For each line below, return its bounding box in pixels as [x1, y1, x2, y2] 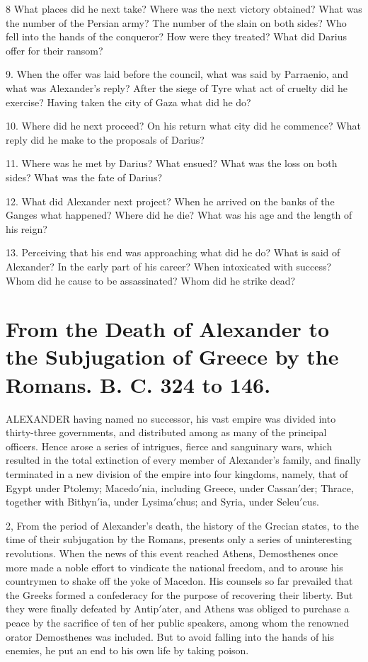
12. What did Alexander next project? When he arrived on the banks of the [6, 193, 335, 208]
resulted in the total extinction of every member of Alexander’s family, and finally [6, 452, 362, 467]
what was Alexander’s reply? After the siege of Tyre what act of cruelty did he [6, 80, 347, 95]
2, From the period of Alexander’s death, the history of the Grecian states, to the [6, 518, 359, 532]
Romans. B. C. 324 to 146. [6, 370, 271, 399]
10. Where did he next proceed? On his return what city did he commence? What [6, 118, 361, 133]
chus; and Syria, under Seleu [176, 494, 300, 509]
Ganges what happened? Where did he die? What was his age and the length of [6, 207, 352, 222]
